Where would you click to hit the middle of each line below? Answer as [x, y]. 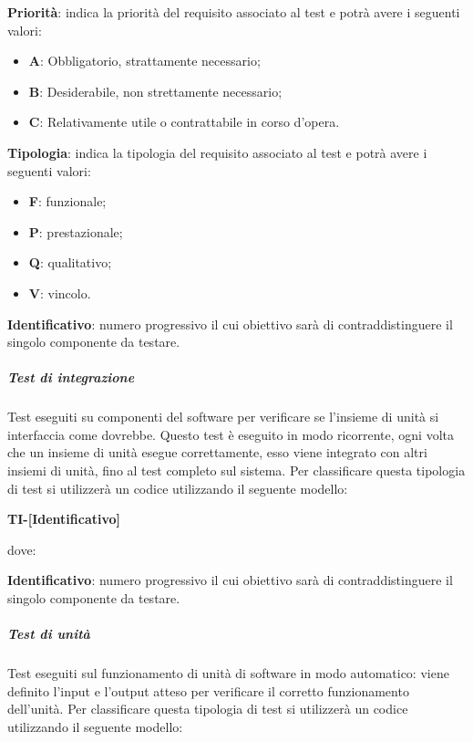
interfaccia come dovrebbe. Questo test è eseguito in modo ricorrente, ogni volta [231, 434]
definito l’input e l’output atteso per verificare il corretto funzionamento [208, 690]
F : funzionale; [67, 201]
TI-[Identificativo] [64, 519]
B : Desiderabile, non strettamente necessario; [155, 91]
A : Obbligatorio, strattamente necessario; [144, 61]
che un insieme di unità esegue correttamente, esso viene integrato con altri [217, 452]
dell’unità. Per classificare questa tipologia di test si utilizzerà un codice [208, 709]
